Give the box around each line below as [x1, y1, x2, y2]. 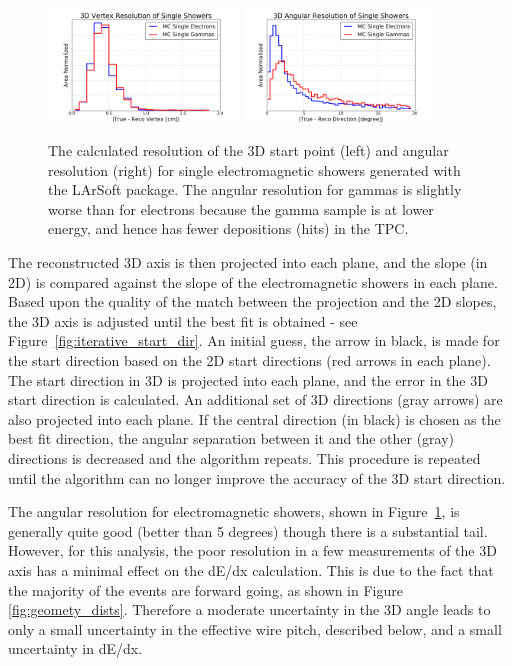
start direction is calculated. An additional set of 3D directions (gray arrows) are [8, 389, 503, 410]
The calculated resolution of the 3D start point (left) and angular [48, 140, 449, 161]
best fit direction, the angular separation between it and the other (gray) [8, 428, 455, 449]
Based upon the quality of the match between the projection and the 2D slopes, [8, 291, 497, 312]
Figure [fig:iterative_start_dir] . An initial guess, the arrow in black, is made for [8, 330, 500, 351]
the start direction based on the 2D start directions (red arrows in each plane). [8, 350, 491, 370]
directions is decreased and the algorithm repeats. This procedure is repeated [8, 447, 481, 468]
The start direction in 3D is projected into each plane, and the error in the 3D [8, 369, 488, 390]
